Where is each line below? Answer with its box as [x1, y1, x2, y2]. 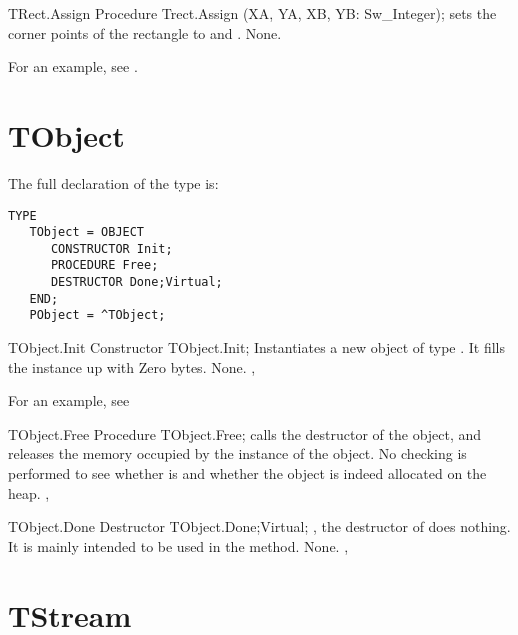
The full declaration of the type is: [8, 172, 219, 193]
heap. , [8, 482, 50, 503]
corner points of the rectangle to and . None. [8, 22, 282, 43]
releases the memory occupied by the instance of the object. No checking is [8, 443, 467, 464]
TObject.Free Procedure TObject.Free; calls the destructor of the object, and [8, 423, 482, 444]
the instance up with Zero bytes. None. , [8, 356, 256, 377]
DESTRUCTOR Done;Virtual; [50, 275, 223, 290]
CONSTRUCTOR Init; [50, 241, 173, 256]
